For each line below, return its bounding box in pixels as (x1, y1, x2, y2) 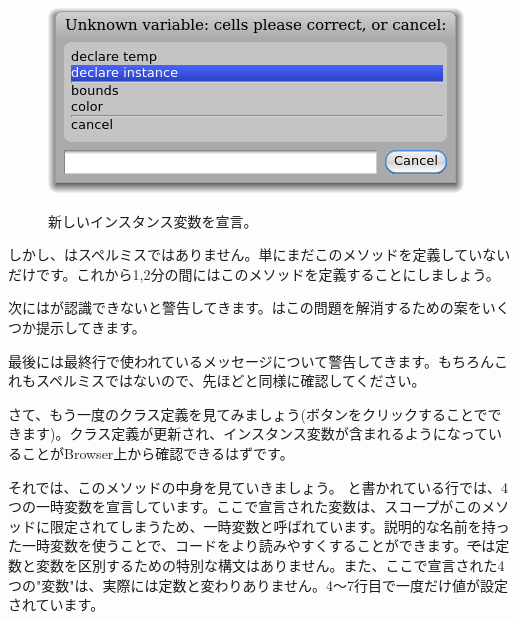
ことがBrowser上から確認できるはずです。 (21, 442, 294, 463)
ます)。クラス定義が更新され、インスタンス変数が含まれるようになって (21, 423, 489, 444)
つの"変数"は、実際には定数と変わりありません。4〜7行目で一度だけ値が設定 (8, 574, 509, 595)
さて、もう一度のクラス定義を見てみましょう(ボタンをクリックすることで (8, 403, 488, 424)
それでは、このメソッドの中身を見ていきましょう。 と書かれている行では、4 (8, 476, 508, 497)
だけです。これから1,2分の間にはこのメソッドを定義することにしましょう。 (8, 263, 500, 284)
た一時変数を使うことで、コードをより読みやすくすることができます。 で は (8, 535, 496, 556)
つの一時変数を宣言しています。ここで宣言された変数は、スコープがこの (8, 496, 482, 517)
